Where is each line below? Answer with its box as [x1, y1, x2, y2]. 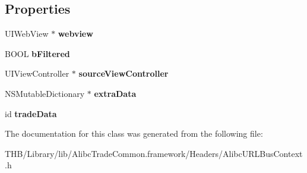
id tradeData [5, 107, 57, 119]
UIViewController [5, 67, 69, 80]
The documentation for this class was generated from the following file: [5, 127, 263, 140]
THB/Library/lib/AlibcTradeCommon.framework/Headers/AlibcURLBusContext [5, 147, 303, 159]
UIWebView [5, 27, 49, 40]
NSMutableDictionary [5, 87, 85, 99]
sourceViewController [78, 67, 169, 80]
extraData [94, 87, 137, 99]
